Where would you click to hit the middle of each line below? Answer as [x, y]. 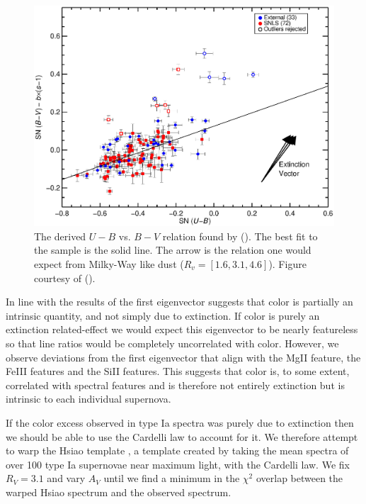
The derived [60, 236]
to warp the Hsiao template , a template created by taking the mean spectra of [177, 450]
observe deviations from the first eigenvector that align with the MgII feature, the [183, 357]
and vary [66, 478]
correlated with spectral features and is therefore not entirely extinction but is [175, 385]
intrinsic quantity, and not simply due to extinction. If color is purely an [163, 315]
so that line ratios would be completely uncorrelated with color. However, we [172, 343]
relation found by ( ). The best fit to [240, 236]
